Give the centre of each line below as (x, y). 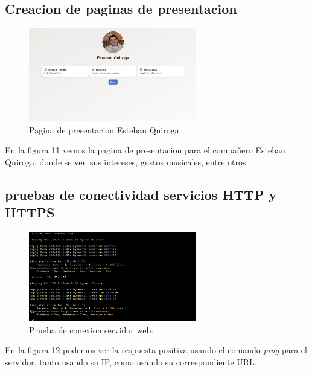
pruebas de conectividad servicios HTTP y (141, 194)
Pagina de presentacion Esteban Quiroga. (105, 130)
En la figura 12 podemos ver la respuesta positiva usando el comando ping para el (156, 350)
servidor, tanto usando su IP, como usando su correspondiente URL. (131, 362)
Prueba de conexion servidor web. (91, 329)
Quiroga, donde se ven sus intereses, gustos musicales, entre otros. (127, 162)
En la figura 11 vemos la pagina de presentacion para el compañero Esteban (145, 150)
